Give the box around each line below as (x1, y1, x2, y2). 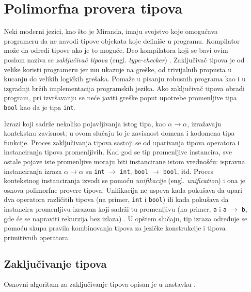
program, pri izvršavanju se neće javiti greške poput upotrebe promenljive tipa (4, 92, 237, 103)
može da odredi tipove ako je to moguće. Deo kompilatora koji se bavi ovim (4, 45, 228, 55)
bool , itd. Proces (163, 166, 214, 176)
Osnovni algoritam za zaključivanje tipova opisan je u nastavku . (4, 278, 196, 289)
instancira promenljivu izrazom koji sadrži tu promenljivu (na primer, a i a (4, 204, 227, 214)
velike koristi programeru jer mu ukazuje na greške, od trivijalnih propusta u (4, 64, 232, 74)
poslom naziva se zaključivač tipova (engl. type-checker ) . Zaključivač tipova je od (4, 54, 245, 64)
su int (85, 166, 105, 176)
